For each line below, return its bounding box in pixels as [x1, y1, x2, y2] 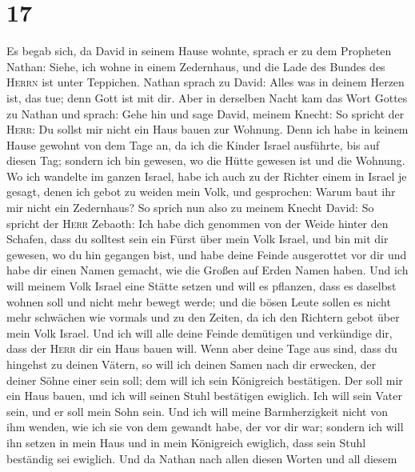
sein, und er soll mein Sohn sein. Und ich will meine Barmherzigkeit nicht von [6, 402, 388, 419]
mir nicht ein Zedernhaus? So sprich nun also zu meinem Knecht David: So [6, 199, 374, 216]
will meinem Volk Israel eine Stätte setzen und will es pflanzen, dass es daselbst [6, 278, 397, 294]
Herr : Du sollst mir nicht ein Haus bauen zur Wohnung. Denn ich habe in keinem [6, 121, 409, 138]
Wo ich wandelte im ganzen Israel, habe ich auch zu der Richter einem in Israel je [6, 167, 407, 184]
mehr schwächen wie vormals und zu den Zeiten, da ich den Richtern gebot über [6, 309, 400, 326]
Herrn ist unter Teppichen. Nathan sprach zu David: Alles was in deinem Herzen [6, 74, 405, 90]
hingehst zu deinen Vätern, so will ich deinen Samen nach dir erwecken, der [6, 356, 377, 372]
